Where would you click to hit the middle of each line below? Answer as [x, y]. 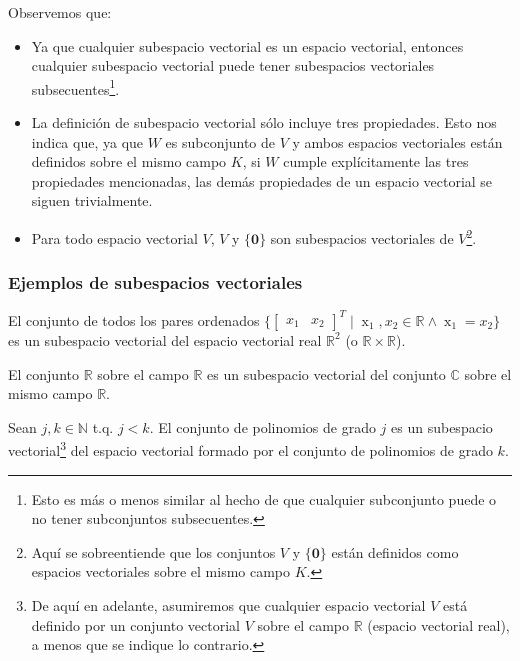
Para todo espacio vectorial [114, 237]
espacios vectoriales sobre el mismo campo [161, 571]
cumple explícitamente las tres [376, 161]
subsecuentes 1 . [75, 87]
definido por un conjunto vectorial [135, 624]
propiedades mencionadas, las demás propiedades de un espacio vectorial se [262, 180]
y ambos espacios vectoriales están [397, 141]
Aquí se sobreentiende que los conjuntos [153, 551]
